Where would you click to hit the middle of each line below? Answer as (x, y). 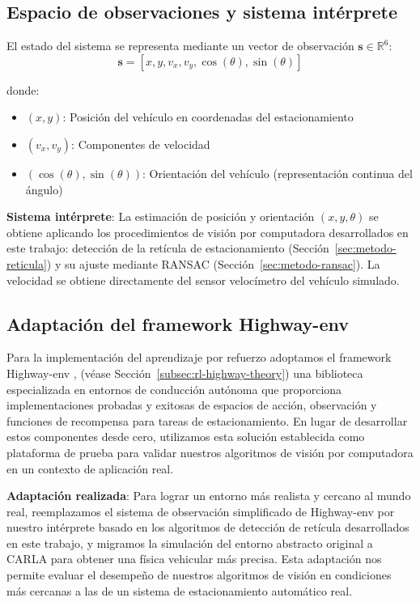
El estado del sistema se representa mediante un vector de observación (180, 46)
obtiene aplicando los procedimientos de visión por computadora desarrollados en (208, 232)
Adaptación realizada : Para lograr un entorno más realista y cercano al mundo (209, 496)
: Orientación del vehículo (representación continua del (278, 173)
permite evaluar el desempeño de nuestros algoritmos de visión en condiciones (199, 575)
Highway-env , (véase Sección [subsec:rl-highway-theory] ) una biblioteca (185, 373)
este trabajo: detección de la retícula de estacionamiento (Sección (168, 248)
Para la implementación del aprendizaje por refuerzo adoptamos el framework (199, 357)
